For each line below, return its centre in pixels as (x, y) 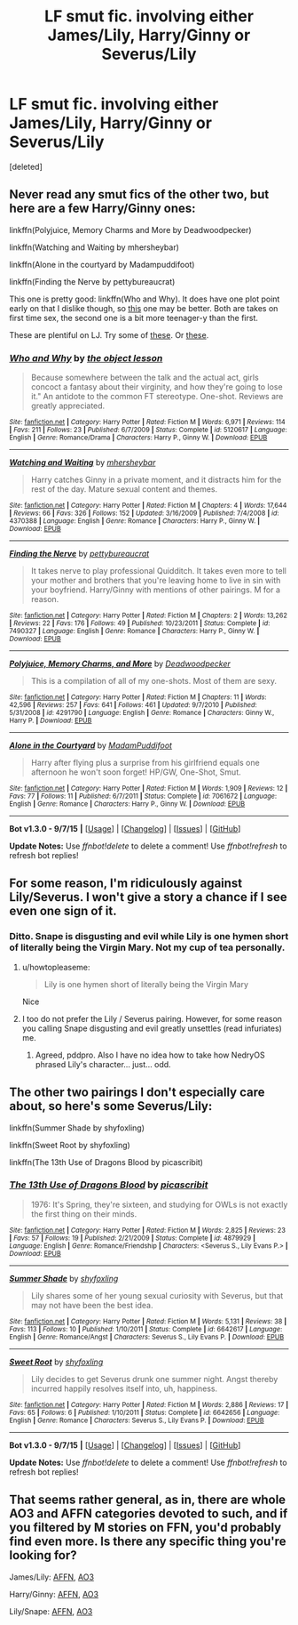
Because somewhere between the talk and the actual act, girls (145, 378)
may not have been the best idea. (92, 1305)
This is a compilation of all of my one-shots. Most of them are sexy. (154, 681)
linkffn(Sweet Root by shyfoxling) (70, 1145)
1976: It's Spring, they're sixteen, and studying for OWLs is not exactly (159, 1204)
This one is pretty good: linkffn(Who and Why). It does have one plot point (145, 299)
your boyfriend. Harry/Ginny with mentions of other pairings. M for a (156, 590)
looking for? (43, 1555)
